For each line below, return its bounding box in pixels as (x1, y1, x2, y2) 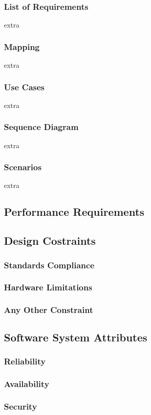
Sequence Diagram (4, 121, 79, 133)
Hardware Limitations (4, 281, 92, 293)
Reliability (4, 355, 46, 367)
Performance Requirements (4, 204, 145, 219)
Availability (4, 377, 49, 389)
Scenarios (4, 161, 42, 173)
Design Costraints (4, 233, 96, 248)
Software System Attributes (4, 329, 148, 344)
